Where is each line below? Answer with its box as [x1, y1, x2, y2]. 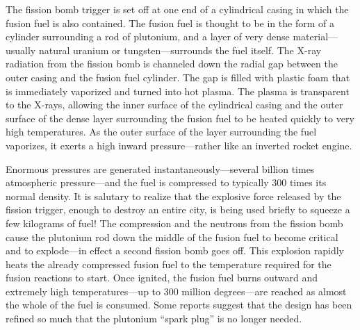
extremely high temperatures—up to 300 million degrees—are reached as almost [6, 283, 347, 298]
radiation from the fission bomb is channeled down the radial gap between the [6, 56, 338, 71]
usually [6, 42, 36, 57]
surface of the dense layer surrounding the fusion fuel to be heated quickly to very [6, 110, 354, 125]
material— [293, 29, 338, 44]
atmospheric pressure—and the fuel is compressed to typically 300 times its [6, 175, 327, 190]
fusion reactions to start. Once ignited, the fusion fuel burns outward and [6, 270, 318, 285]
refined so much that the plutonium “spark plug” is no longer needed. [6, 311, 302, 326]
